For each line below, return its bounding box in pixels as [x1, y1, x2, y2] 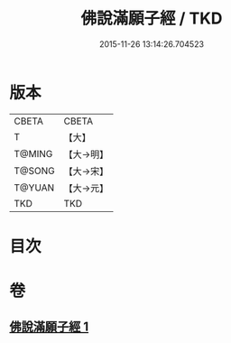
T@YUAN [14, 181, 55, 194]
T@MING [14, 147, 53, 160]
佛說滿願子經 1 [9, 320, 89, 335]
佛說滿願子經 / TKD [80, 8, 223, 29]
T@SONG [14, 164, 56, 177]
